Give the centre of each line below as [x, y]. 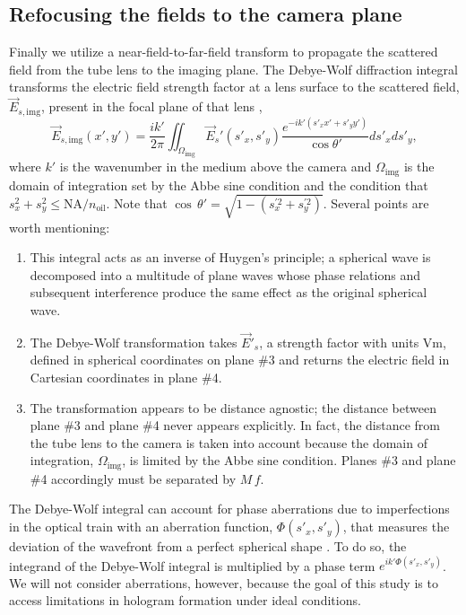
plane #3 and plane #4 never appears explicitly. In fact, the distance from [235, 425]
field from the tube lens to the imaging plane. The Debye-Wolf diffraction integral [233, 69]
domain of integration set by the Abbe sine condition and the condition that [219, 184]
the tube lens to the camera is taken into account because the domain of [229, 442]
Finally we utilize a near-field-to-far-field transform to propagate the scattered [224, 52]
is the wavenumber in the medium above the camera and [216, 167]
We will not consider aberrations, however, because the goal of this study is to [224, 582]
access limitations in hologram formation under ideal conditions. [185, 600]
